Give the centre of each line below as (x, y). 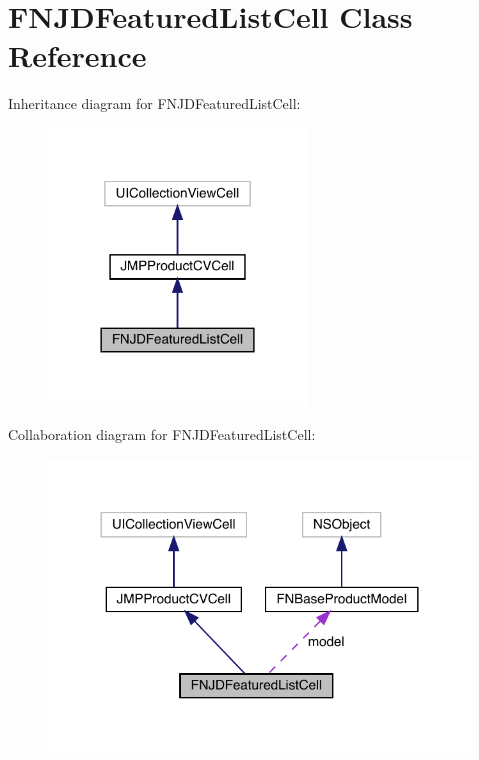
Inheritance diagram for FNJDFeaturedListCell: (154, 103)
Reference (77, 55)
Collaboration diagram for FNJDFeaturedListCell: (162, 433)
